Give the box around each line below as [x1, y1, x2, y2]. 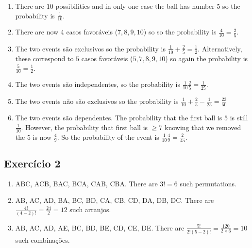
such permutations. [180, 179, 237, 189]
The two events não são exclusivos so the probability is [15, 96, 179, 106]
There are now [15, 27, 59, 37]
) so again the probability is [165, 53, 248, 64]
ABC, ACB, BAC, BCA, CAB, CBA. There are [15, 179, 158, 189]
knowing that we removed [165, 122, 241, 132]
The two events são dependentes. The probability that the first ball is [15, 113, 222, 123]
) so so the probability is [143, 27, 217, 37]
